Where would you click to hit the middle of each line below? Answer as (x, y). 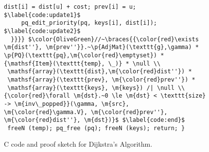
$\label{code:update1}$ (42, 15)
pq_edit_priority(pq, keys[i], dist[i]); (89, 23)
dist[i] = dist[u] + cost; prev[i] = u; (70, 7)
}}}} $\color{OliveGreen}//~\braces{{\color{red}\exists (105, 39)
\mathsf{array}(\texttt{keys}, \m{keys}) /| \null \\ (96, 88)
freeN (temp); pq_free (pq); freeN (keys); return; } (96, 128)
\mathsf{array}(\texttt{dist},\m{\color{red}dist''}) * (100, 72)
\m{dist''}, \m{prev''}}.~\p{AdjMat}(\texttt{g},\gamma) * (101, 47)
